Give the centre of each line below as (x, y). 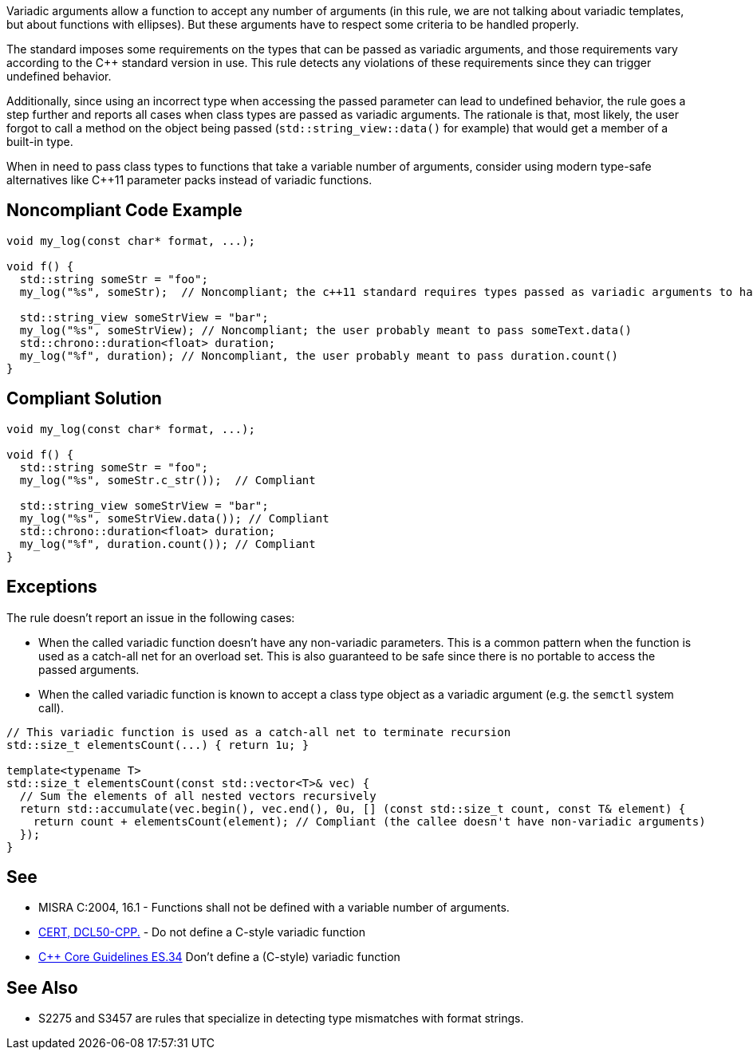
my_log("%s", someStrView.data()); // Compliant (174, 518)
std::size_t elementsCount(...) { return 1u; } (158, 745)
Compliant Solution (84, 399)
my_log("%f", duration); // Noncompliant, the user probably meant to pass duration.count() (319, 355)
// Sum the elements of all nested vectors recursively (198, 796)
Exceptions (52, 587)
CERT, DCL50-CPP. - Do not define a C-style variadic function (202, 932)
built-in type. (40, 142)
